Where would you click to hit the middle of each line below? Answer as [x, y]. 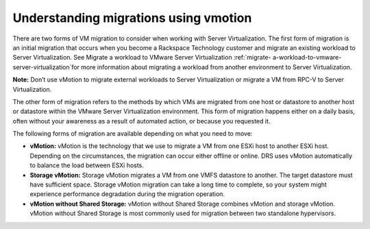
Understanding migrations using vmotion [132, 18]
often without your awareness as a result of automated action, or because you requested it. [141, 121]
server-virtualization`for [46, 67]
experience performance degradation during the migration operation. [127, 194]
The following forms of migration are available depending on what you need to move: [133, 134]
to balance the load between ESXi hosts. [87, 165]
